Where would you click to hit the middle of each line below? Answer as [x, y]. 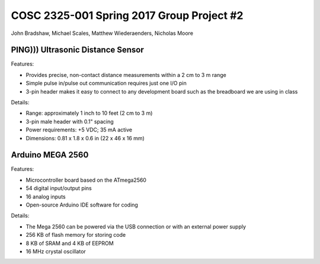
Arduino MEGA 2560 [50, 155]
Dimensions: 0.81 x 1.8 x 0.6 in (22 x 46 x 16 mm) [85, 138]
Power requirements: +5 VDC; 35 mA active [79, 130]
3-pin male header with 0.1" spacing [70, 121]
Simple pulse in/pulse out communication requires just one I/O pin [106, 83]
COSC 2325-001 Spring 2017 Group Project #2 [127, 15]
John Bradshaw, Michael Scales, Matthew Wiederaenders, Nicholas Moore [102, 33]
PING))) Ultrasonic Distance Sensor [78, 50]
